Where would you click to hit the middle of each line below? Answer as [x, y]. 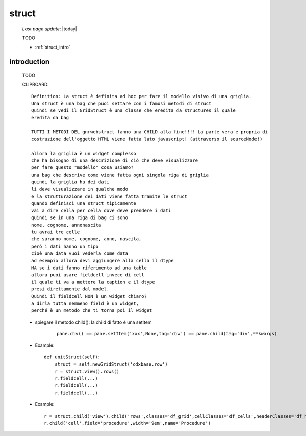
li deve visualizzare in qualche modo [80, 189]
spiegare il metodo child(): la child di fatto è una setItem [94, 322]
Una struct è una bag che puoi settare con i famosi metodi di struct [121, 103]
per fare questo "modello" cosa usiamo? [82, 168]
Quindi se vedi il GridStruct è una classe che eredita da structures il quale [133, 111]
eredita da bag [50, 118]
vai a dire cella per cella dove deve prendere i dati [101, 210]
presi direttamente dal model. [70, 289]
